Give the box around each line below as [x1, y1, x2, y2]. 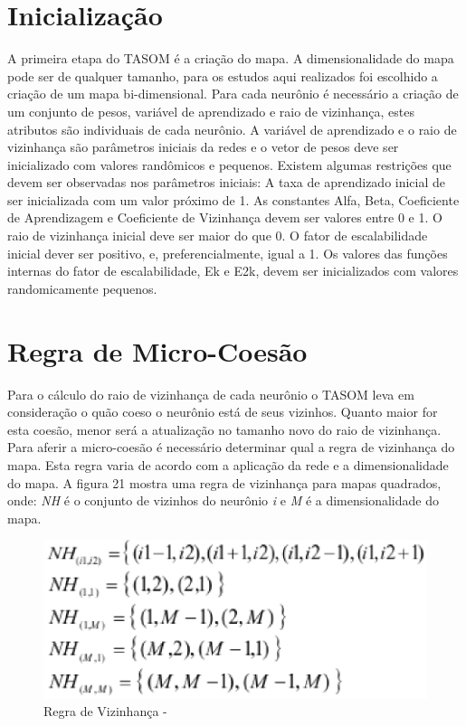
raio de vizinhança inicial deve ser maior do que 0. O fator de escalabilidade [7, 226, 428, 245]
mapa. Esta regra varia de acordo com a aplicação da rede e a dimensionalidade [7, 455, 449, 474]
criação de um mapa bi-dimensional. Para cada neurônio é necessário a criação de [7, 84, 459, 103]
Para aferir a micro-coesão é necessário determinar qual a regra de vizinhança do [7, 438, 455, 457]
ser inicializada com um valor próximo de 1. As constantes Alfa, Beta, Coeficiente [7, 190, 460, 209]
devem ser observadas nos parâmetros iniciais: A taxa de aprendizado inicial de [7, 173, 446, 192]
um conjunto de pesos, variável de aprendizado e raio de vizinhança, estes [7, 101, 414, 120]
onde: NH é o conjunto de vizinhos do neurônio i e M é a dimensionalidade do [7, 491, 439, 510]
